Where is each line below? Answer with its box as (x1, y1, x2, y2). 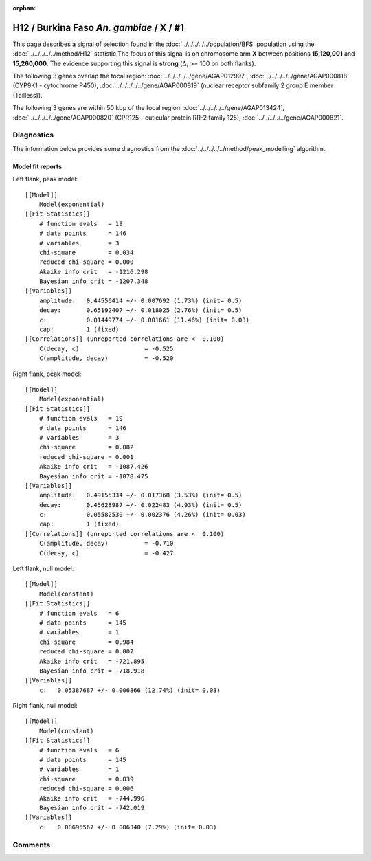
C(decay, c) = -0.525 (38, 344, 174, 353)
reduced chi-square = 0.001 (38, 453, 134, 460)
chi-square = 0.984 (38, 638, 134, 646)
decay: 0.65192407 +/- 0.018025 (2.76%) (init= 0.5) (38, 306, 243, 314)
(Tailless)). (12, 91, 43, 99)
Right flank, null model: (12, 702, 78, 710)
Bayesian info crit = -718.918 (38, 667, 145, 675)
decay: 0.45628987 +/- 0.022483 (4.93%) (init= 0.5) (38, 501, 243, 508)
